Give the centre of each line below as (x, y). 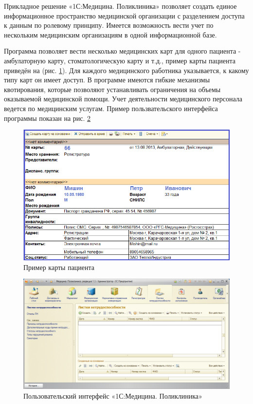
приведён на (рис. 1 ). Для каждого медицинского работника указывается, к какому (126, 70)
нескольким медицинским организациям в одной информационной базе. (110, 34)
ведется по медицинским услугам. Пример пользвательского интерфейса (111, 108)
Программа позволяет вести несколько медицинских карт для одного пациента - (122, 51)
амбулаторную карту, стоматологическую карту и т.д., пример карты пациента (120, 60)
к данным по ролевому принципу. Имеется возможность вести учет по (109, 25)
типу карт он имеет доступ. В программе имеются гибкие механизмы (107, 80)
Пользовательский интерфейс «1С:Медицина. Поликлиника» (113, 396)
